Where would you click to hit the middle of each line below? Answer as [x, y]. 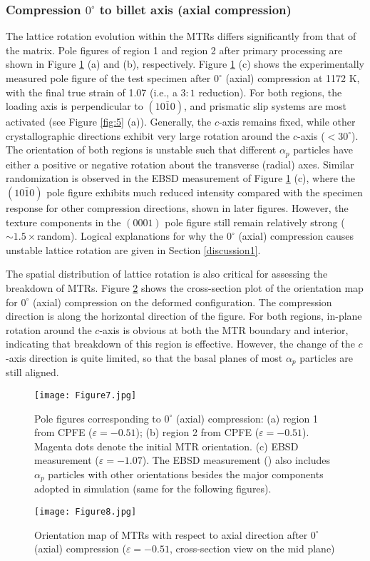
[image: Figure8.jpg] [86, 512]
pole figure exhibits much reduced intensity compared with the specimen [205, 192]
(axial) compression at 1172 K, [293, 78]
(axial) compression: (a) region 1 [247, 418]
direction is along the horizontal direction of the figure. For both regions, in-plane [184, 316]
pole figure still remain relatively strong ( [255, 222]
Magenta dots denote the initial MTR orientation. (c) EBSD [166, 446]
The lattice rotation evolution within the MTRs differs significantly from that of [181, 36]
